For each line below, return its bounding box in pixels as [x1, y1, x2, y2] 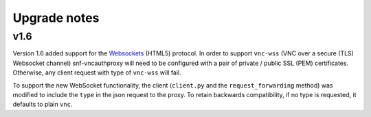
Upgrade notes [12, 10, 100, 25]
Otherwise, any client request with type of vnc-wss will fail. [12, 68, 181, 77]
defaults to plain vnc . [12, 100, 73, 109]
